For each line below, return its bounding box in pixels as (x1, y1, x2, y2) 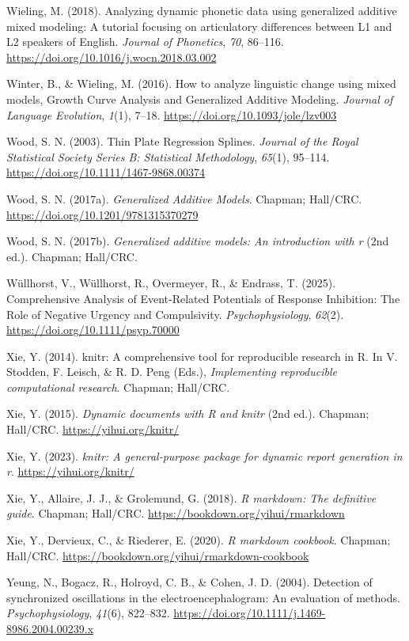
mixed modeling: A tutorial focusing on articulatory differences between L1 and (6, 17, 392, 34)
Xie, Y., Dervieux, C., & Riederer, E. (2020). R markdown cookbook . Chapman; (6, 532, 391, 548)
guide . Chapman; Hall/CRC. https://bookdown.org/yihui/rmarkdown (6, 505, 345, 522)
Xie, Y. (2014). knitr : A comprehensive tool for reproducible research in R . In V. (6, 347, 398, 364)
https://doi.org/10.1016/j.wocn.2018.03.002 (6, 48, 217, 65)
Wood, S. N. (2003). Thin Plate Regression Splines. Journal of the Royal (6, 133, 358, 150)
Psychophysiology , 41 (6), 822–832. (6, 605, 170, 621)
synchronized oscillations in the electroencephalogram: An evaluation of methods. (6, 589, 400, 605)
